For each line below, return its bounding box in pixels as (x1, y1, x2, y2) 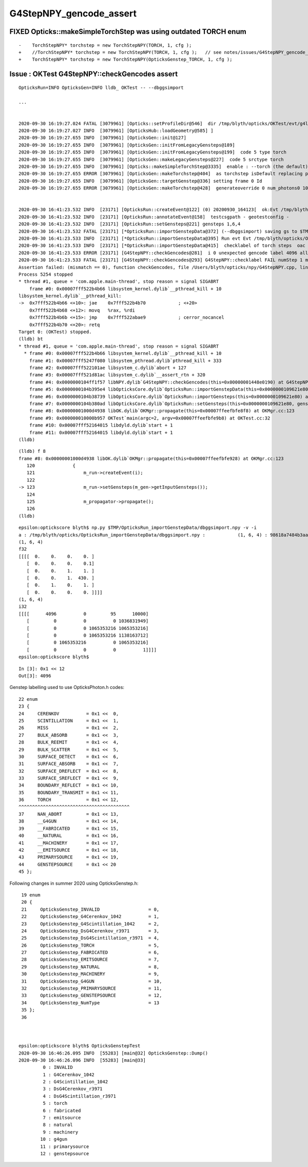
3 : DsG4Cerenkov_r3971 (43, 1086, 103, 1092)
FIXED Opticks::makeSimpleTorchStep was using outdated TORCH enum (9, 27, 246, 36)
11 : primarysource (40, 1143, 89, 1150)
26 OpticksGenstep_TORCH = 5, (21, 942, 160, 948)
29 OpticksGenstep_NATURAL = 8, (21, 964, 160, 970)
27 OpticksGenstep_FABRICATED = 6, (21, 950, 160, 955)
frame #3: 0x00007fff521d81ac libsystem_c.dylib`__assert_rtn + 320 (29, 372, 205, 378)
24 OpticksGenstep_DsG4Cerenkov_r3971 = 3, (21, 928, 160, 934)
